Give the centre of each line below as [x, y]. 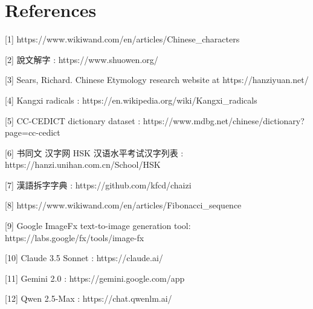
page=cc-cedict [33, 132]
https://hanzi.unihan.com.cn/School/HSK [83, 164]
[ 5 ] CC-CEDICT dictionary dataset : [73, 120]
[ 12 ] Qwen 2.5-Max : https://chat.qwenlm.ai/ [89, 298]
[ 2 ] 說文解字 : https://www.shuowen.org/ [82, 59]
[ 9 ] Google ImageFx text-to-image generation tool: [98, 226]
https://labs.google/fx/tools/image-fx [75, 237]
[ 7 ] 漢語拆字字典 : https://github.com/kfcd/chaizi [98, 184]
